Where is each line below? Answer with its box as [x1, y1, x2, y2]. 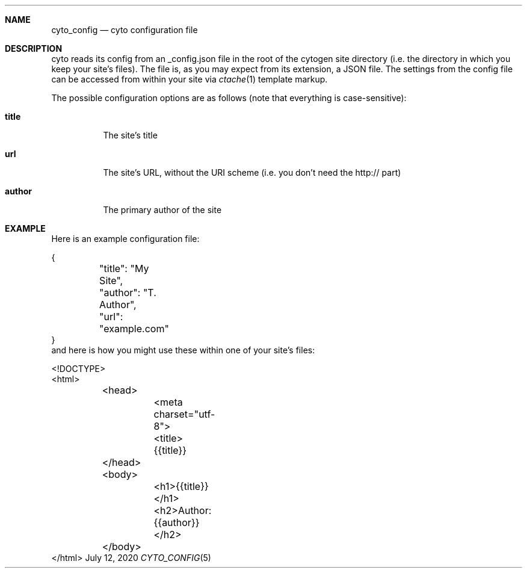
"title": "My [99, 262, 149, 274]
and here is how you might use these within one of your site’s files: [51, 345, 315, 355]
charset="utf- [153, 408, 215, 420]
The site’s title [103, 130, 158, 140]
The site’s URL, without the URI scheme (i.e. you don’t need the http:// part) [103, 167, 401, 178]
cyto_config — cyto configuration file [51, 25, 198, 35]
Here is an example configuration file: [51, 234, 200, 244]
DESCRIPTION [5, 43, 63, 54]
